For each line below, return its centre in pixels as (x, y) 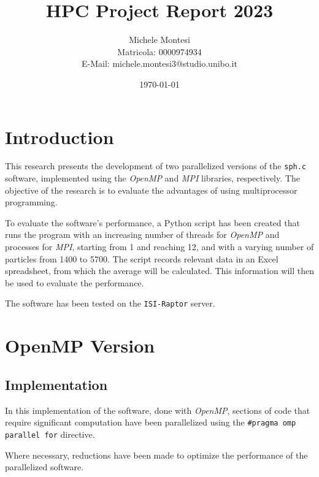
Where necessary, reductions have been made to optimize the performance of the (156, 455)
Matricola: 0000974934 (159, 51)
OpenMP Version (80, 345)
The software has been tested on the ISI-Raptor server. (110, 303)
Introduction (60, 136)
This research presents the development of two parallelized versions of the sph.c (156, 166)
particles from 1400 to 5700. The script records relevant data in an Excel (142, 258)
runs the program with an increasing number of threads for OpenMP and (142, 235)
